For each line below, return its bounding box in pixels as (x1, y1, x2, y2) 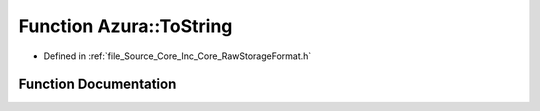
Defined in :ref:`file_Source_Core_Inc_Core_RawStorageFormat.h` (43, 50, 312, 62)
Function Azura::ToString (18, 15, 233, 37)
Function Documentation (18, 76, 177, 93)
